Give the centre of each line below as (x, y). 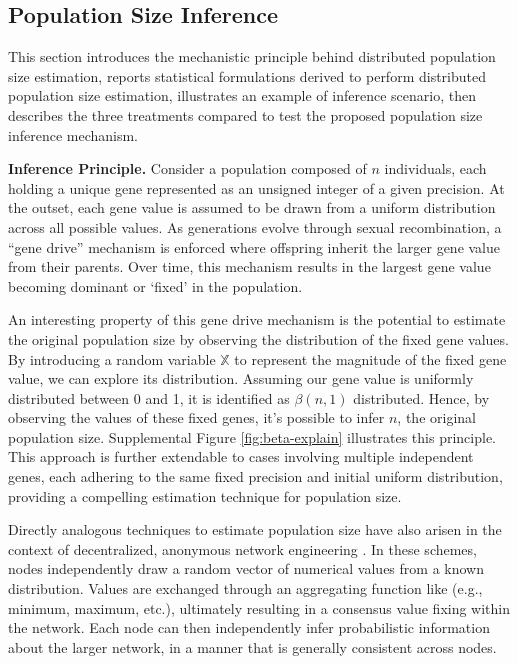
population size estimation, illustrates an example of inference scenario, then (242, 95)
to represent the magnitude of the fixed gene (370, 358)
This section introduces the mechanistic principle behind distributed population (252, 56)
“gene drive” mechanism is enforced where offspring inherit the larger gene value (254, 246)
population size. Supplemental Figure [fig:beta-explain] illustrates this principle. (252, 436)
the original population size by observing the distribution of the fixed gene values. (258, 338)
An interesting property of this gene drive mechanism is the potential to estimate (257, 319)
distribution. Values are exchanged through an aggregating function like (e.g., (245, 588)
